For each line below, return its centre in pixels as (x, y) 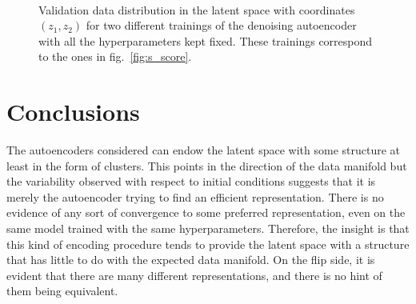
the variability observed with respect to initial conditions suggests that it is (191, 181)
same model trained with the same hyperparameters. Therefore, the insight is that (208, 228)
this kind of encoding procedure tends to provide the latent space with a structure (208, 244)
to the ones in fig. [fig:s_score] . (115, 56)
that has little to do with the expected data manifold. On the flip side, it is (191, 260)
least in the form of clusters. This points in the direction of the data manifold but (207, 165)
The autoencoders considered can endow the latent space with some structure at (204, 150)
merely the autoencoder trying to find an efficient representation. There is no (195, 196)
